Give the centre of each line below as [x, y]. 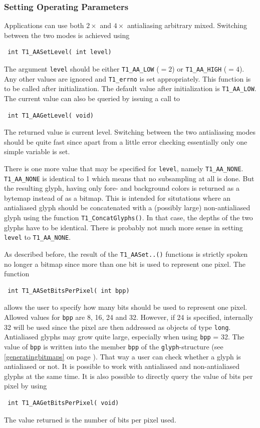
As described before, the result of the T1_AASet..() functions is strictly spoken [126, 254]
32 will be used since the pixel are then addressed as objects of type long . [117, 327]
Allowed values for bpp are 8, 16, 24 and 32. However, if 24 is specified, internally [129, 317]
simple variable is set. [37, 151]
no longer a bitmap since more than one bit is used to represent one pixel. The [125, 264]
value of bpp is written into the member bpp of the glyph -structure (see [114, 346]
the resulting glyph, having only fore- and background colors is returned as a [122, 188]
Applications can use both [44, 25]
